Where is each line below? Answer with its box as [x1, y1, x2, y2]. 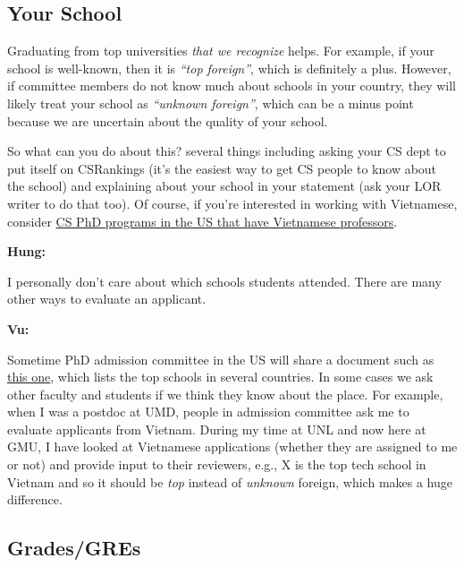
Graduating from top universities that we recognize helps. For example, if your [7, 41, 434, 60]
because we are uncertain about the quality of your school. [7, 111, 328, 130]
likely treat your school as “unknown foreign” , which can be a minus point [7, 93, 414, 112]
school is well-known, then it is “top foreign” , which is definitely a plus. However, [7, 58, 451, 77]
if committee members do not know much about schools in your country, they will [7, 76, 456, 95]
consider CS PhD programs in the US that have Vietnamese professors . [7, 211, 398, 230]
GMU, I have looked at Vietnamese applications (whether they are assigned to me [7, 437, 458, 456]
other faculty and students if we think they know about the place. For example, [7, 384, 443, 403]
